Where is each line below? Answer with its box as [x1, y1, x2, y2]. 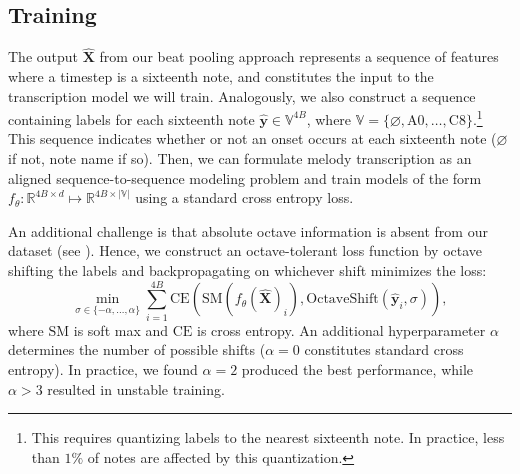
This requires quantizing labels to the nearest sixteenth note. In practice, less [31, 427, 505, 448]
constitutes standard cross [304, 339, 464, 360]
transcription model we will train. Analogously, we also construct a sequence [8, 85, 476, 106]
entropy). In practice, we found [8, 358, 198, 379]
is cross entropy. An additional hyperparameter [197, 319, 486, 340]
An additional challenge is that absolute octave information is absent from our [8, 220, 488, 241]
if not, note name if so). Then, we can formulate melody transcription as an [8, 148, 472, 169]
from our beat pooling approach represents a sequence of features [99, 46, 499, 67]
